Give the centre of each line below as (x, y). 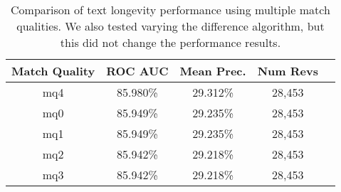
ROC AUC (137, 71)
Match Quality (53, 71)
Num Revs (288, 71)
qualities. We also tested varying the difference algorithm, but (170, 26)
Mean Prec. (213, 71)
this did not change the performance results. (170, 42)
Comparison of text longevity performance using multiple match (170, 10)
